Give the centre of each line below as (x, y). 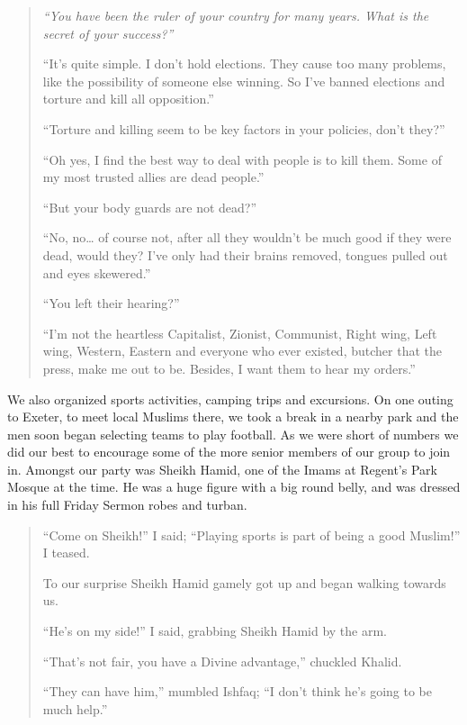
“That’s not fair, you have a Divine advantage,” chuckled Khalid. (222, 661)
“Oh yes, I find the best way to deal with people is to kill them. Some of (242, 159)
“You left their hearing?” (111, 303)
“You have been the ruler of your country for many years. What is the (236, 15)
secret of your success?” (108, 33)
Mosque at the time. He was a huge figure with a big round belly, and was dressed (234, 487)
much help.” (75, 708)
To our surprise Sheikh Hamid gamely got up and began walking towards (244, 582)
